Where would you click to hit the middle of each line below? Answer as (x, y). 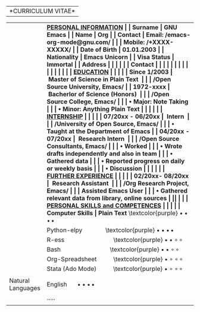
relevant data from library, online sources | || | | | (118, 198)
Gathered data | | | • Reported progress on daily (116, 161)
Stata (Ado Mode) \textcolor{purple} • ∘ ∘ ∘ (115, 269)
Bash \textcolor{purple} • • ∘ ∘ (113, 249)
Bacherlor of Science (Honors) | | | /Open (109, 94)
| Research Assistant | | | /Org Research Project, (118, 183)
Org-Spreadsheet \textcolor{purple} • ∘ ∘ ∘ (115, 259)
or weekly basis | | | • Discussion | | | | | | (106, 168)
